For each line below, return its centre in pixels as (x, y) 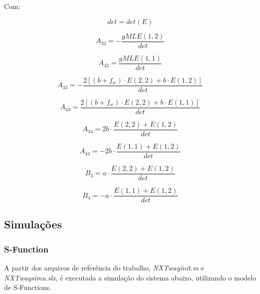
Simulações (33, 224)
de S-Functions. (28, 287)
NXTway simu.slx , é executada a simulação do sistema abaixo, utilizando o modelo (130, 277)
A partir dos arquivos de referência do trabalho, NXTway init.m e (104, 268)
